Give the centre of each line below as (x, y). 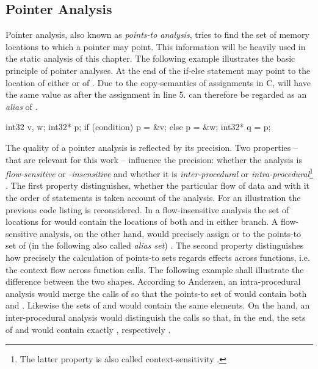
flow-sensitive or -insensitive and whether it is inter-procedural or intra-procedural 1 (159, 173)
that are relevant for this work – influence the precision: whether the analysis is (154, 159)
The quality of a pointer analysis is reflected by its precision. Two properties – (152, 147)
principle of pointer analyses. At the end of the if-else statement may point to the (158, 70)
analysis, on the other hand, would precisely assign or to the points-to (171, 233)
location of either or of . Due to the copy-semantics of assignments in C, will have (158, 82)
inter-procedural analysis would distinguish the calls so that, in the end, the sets (156, 317)
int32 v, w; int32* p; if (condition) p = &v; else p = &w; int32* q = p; (138, 127)
